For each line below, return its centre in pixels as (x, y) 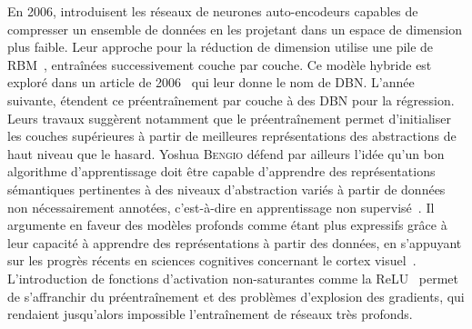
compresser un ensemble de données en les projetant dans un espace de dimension (235, 29)
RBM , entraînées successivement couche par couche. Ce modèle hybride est (220, 64)
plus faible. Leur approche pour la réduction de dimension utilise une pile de (221, 47)
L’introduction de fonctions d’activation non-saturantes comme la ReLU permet (233, 278)
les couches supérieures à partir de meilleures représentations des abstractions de (232, 136)
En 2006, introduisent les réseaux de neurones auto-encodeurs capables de (213, 11)
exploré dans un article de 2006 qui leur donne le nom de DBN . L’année (211, 82)
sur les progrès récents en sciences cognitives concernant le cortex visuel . (212, 260)
